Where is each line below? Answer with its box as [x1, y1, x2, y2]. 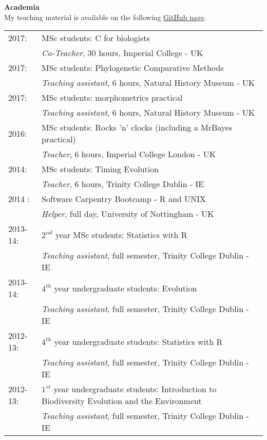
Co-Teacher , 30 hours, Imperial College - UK [42, 47, 203, 59]
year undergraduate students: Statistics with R [54, 335, 223, 347]
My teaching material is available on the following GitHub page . [4, 11, 206, 22]
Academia [4, 2, 40, 12]
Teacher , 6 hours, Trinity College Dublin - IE [42, 178, 204, 190]
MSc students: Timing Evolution [42, 163, 159, 175]
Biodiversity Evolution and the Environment [42, 395, 202, 407]
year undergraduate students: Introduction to [53, 383, 217, 395]
